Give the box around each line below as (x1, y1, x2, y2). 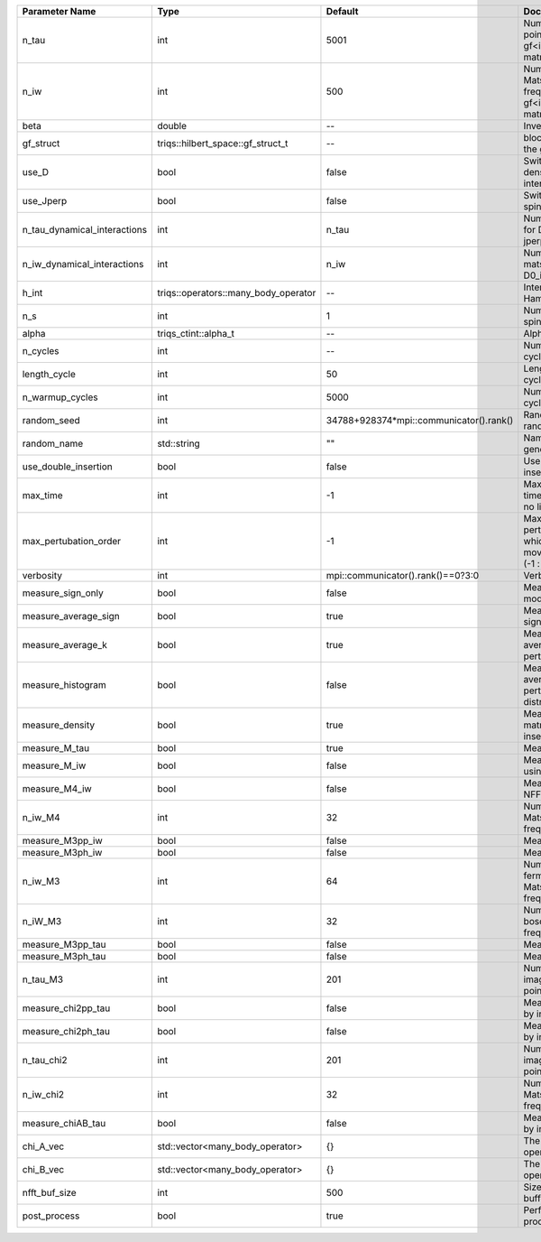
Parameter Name (22, 5, 96, 17)
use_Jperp (22, 195, 68, 207)
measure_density (22, 718, 95, 731)
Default (326, 5, 359, 17)
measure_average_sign (22, 610, 121, 622)
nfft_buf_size (22, 1187, 77, 1199)
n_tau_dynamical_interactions (22, 224, 148, 236)
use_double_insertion (22, 460, 113, 473)
